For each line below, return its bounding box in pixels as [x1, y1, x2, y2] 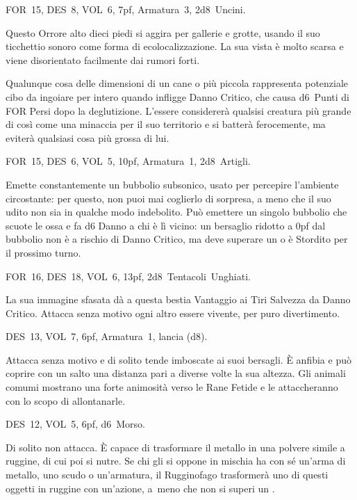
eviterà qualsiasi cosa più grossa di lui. [6, 130, 169, 145]
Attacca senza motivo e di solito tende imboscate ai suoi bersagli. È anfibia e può [6, 352, 351, 366]
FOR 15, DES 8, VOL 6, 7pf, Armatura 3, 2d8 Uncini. [6, 2, 246, 16]
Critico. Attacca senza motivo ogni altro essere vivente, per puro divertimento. [6, 305, 340, 320]
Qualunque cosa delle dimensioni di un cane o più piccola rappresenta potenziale [6, 76, 349, 90]
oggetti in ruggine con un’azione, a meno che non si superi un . [6, 481, 275, 495]
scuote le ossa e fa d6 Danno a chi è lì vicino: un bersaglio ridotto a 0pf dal [6, 218, 326, 232]
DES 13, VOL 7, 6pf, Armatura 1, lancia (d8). [6, 329, 208, 344]
